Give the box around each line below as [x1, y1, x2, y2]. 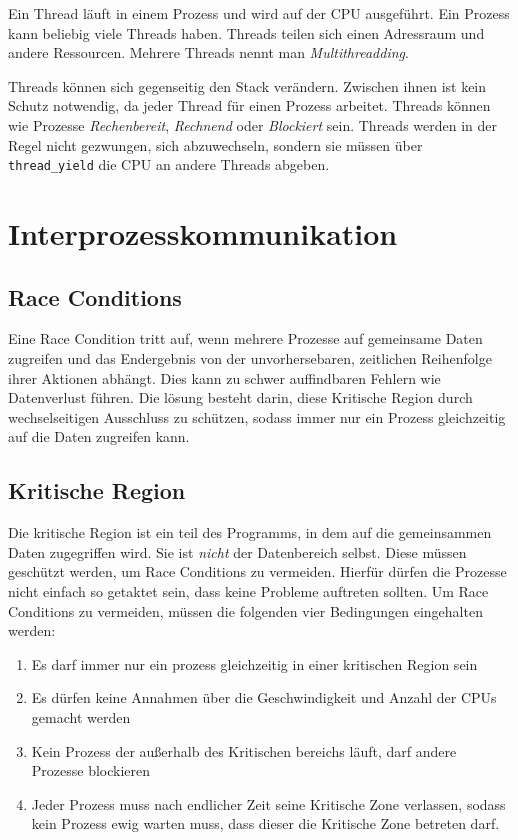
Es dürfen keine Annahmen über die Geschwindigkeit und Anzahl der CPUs [31, 687, 497, 708]
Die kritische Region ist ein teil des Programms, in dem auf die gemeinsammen [8, 522, 492, 543]
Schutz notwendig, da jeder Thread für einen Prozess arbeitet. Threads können [8, 95, 491, 116]
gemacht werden [31, 706, 131, 727]
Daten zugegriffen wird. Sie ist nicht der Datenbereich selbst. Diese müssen [8, 541, 467, 562]
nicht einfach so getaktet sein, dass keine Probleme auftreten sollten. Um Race [8, 580, 489, 601]
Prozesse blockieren [31, 760, 151, 781]
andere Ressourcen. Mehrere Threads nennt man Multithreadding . [8, 42, 409, 63]
